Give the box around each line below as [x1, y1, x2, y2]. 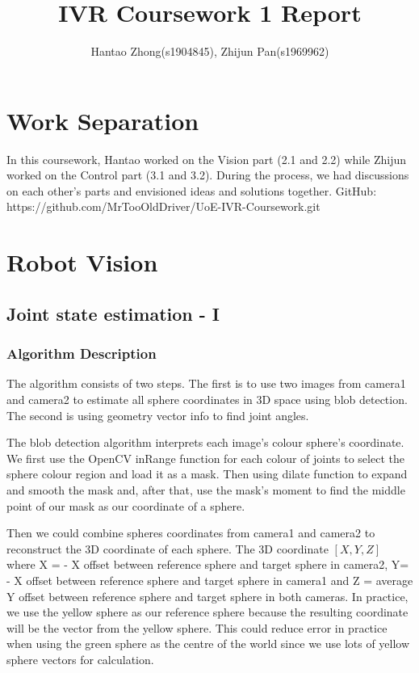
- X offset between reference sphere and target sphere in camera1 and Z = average [6, 571, 413, 588]
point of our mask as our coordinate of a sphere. [6, 497, 245, 514]
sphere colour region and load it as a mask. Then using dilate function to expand [6, 465, 408, 482]
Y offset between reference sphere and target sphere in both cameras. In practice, [6, 587, 409, 604]
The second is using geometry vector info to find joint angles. [6, 406, 309, 423]
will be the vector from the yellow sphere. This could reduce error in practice [6, 619, 388, 636]
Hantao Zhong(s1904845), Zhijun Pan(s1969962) [90, 43, 329, 60]
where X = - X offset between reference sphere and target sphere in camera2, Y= [6, 556, 409, 573]
